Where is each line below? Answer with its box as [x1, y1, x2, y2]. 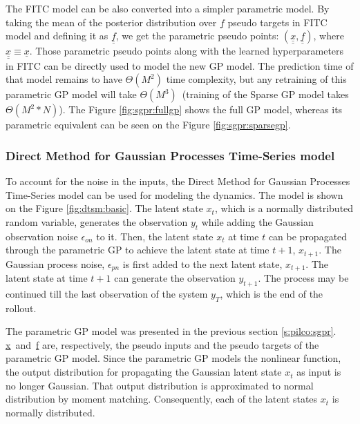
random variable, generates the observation [6, 214, 188, 229]
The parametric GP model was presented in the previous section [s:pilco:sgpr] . [6, 324, 337, 338]
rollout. [6, 300, 37, 315]
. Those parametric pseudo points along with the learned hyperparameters [29, 44, 344, 58]
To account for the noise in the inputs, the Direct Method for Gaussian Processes [6, 174, 350, 189]
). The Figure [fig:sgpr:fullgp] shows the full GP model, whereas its [59, 102, 343, 117]
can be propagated [268, 229, 348, 243]
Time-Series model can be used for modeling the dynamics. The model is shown [6, 187, 343, 202]
